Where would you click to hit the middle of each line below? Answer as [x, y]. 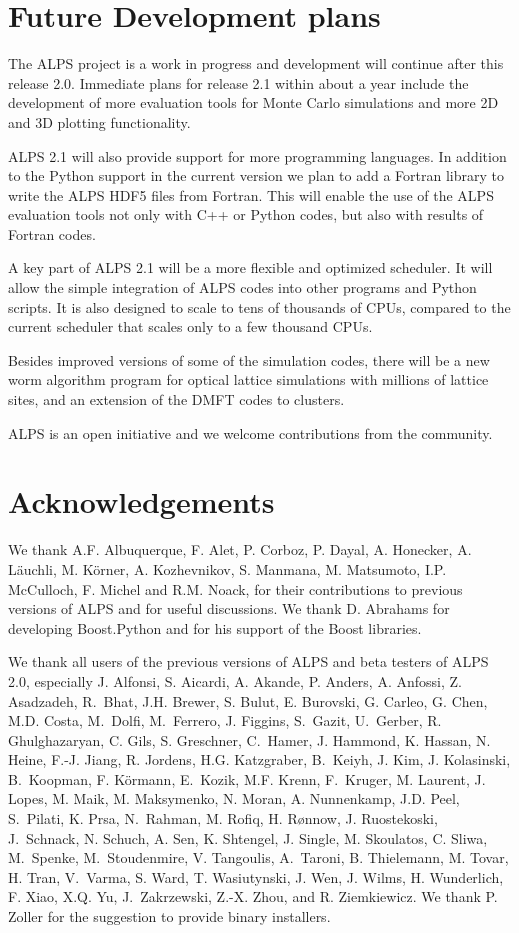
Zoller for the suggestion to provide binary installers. [169, 916]
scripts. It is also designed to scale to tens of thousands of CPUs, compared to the [259, 306]
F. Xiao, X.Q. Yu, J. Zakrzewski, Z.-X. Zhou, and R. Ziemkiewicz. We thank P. [253, 896]
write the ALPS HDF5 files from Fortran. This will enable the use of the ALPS [251, 194]
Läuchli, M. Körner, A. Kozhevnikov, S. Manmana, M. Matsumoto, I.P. [227, 568]
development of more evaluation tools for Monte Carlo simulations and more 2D [253, 102]
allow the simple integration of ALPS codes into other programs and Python [242, 287]
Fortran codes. [52, 233]
